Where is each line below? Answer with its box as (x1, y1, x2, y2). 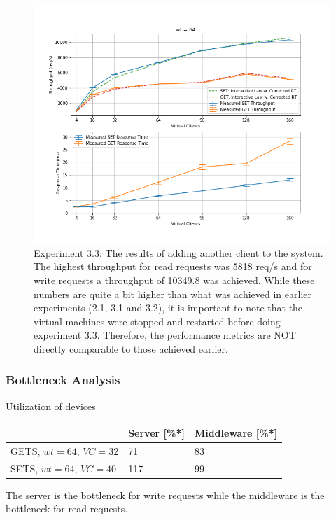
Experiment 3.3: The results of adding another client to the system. (34, 245, 323, 260)
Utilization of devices (6, 398, 96, 413)
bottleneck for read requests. (6, 501, 128, 516)
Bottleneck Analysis (6, 371, 120, 388)
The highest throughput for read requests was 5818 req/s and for (34, 259, 312, 274)
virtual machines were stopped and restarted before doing (34, 314, 281, 328)
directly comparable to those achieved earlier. (34, 341, 228, 356)
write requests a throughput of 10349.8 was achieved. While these (34, 272, 315, 287)
